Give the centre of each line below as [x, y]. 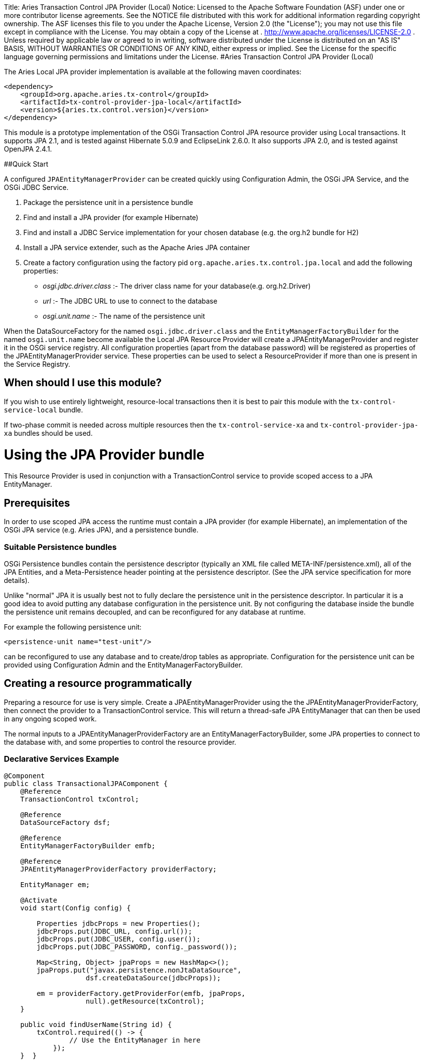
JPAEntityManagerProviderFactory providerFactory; [119, 869]
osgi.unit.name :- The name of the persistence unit [124, 316]
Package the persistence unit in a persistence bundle [108, 202]
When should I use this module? [83, 383]
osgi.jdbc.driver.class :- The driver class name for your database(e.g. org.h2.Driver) [177, 286]
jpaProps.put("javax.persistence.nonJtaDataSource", [139, 970]
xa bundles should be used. [48, 433]
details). [17, 580]
